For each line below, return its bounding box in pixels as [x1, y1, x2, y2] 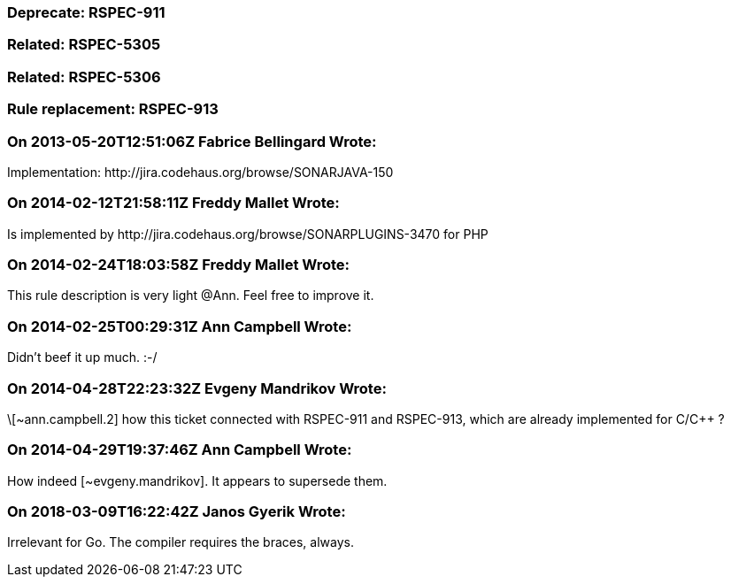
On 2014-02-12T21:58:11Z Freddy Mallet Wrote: [7, 194, 340, 212]
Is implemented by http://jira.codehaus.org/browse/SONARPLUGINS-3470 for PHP [7, 226, 489, 242]
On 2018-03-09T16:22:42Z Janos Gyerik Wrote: [7, 503, 346, 520]
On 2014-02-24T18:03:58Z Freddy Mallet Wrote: [7, 256, 350, 273]
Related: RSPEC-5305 [7, 35, 161, 54]
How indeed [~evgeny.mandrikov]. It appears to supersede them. [7, 473, 388, 488]
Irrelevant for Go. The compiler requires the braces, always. [7, 534, 354, 550]
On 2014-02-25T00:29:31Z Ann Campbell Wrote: [7, 317, 352, 335]
